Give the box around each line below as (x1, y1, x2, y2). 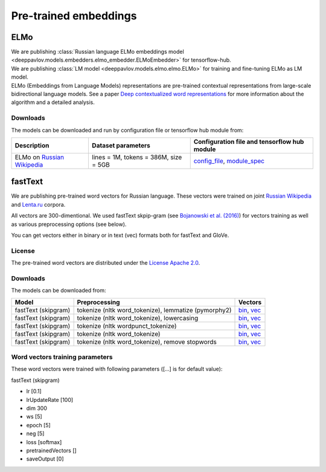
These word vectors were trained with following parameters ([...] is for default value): (11, 366, 223, 373)
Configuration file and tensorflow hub (193, 137, 304, 146)
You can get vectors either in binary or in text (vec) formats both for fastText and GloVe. (11, 231, 229, 239)
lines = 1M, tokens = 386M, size (91, 153, 182, 161)
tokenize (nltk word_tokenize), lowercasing (77, 314, 199, 322)
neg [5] (26, 430, 45, 438)
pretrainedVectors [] (26, 447, 77, 454)
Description (14, 141, 50, 149)
